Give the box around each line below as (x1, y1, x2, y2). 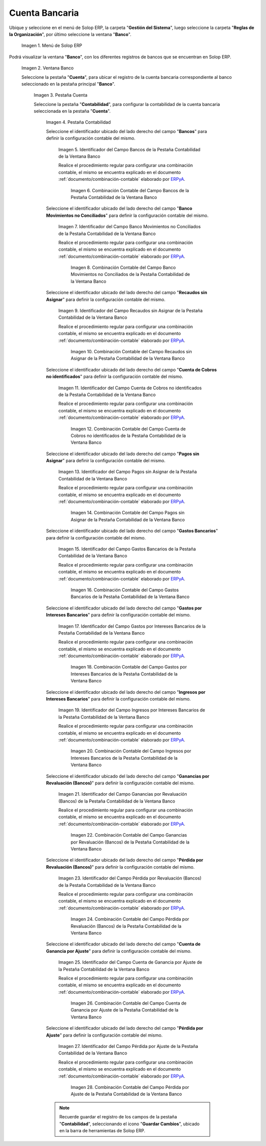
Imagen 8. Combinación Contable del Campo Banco (70, 265, 176, 270)
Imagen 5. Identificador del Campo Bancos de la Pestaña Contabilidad (58, 146, 200, 152)
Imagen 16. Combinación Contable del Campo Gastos (70, 587, 179, 593)
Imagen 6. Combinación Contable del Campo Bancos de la (70, 187, 189, 193)
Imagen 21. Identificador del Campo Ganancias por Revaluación (58, 791, 187, 797)
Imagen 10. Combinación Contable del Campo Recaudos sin (70, 349, 192, 354)
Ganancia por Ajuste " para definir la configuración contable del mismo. (46, 948, 192, 954)
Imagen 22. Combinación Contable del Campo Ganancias (70, 832, 187, 838)
